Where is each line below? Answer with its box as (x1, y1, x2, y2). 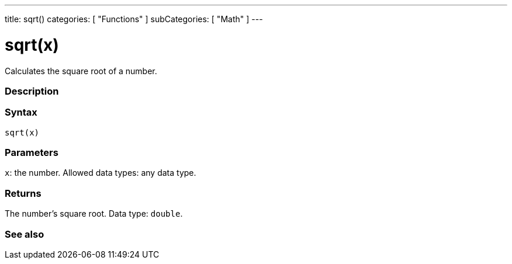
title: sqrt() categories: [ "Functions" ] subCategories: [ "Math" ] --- (5, 14, 263, 24)
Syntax (5, 106, 37, 119)
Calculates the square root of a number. (5, 65, 157, 76)
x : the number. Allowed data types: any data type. (5, 168, 196, 178)
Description (5, 85, 59, 97)
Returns (5, 187, 41, 199)
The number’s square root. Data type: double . (5, 209, 183, 219)
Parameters (5, 147, 58, 158)
